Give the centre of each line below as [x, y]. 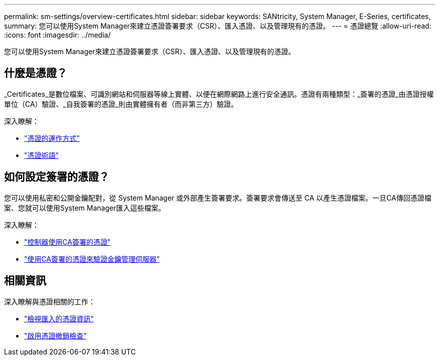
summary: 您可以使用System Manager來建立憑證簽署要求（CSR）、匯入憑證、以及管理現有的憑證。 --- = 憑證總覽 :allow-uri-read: [218, 26]
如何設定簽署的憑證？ [57, 177]
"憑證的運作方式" [52, 138]
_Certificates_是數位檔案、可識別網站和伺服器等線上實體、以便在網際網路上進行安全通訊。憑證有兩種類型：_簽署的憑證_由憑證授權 [219, 94]
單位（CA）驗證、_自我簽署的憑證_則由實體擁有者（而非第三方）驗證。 [121, 104]
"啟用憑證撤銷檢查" [56, 335]
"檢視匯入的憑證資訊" [59, 318]
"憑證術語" [42, 155]
